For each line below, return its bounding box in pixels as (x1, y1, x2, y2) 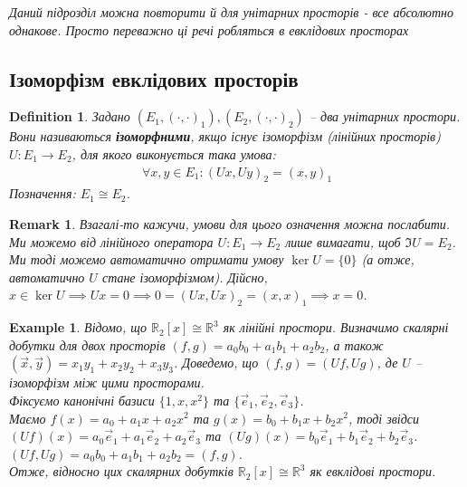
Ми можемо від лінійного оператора (9, 232, 214, 251)
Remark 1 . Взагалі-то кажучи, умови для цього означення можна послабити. (9, 215, 451, 233)
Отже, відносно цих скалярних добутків (9, 462, 233, 481)
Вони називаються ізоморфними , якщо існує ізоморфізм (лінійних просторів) (9, 127, 441, 146)
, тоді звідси (348, 408, 419, 427)
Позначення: (9, 184, 76, 203)
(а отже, (361, 250, 415, 269)
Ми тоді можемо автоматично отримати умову (9, 250, 284, 269)
